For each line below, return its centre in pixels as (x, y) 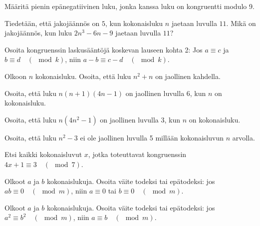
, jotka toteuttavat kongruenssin (137, 154)
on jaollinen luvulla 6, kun (166, 93)
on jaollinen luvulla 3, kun (140, 119)
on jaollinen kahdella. (188, 76)
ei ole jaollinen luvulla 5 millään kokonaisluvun (152, 137)
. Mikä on (241, 23)
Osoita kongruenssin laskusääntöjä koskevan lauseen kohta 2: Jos (104, 49)
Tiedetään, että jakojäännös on (52, 23)
